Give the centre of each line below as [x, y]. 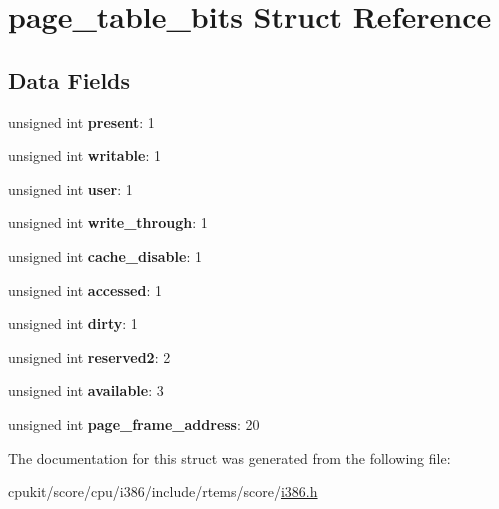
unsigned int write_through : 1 [108, 222]
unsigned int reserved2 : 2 [89, 356]
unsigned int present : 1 [81, 121]
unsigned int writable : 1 [85, 155]
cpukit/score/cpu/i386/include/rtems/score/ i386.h [163, 491]
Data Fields [69, 79]
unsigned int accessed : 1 [85, 289]
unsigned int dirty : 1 [73, 323]
